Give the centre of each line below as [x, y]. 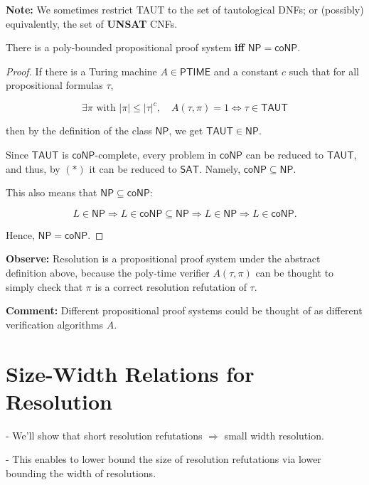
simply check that [44, 286]
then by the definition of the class [79, 130]
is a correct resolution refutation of [171, 286]
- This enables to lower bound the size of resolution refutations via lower [164, 459]
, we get [186, 130]
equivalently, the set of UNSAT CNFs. [92, 23]
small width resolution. [274, 435]
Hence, [20, 234]
